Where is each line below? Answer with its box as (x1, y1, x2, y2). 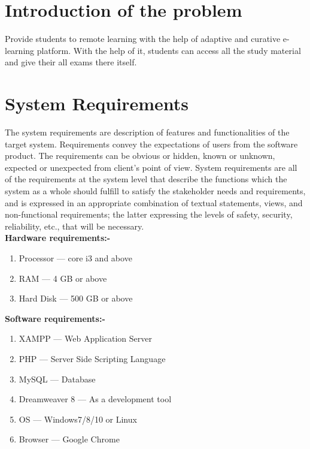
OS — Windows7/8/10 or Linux (19, 412, 137, 425)
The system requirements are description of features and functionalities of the (5, 126, 290, 138)
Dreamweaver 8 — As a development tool (19, 393, 172, 405)
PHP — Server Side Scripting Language (19, 352, 166, 364)
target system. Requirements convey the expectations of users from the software (5, 137, 298, 150)
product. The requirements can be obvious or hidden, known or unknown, (5, 149, 275, 162)
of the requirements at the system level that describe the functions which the (5, 173, 287, 185)
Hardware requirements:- (5, 231, 111, 244)
